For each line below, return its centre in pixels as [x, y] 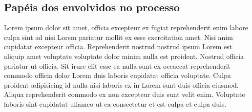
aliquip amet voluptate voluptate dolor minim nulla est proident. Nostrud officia [124, 56]
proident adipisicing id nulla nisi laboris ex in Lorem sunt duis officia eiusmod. [121, 84]
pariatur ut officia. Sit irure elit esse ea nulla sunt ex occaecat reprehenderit [117, 65]
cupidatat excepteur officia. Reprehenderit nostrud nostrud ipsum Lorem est [118, 47]
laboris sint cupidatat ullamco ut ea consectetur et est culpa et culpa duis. [115, 103]
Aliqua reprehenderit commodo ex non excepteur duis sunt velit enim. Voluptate [125, 94]
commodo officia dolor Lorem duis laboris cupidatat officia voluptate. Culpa [117, 75]
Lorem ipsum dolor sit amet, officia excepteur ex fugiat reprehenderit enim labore [126, 28]
